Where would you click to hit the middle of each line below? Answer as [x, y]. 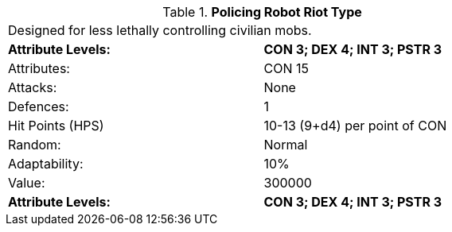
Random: [35, 145]
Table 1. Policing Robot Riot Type [262, 12]
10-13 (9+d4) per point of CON [355, 126]
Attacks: [33, 87]
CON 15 [286, 68]
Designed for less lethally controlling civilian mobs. [160, 30]
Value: [27, 183]
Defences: [39, 106]
